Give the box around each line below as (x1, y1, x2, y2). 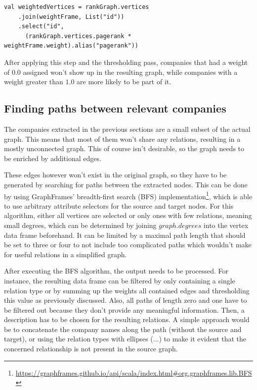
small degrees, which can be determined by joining (4, 220, 157, 230)
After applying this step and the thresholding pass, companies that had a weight (4, 56, 248, 67)
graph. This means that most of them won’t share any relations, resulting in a (4, 133, 241, 144)
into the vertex (203, 220, 249, 230)
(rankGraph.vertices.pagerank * (25, 32, 131, 40)
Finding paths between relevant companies (4, 101, 226, 116)
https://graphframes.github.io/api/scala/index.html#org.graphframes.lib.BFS (15, 367, 252, 378)
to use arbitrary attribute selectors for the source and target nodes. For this (4, 200, 234, 211)
